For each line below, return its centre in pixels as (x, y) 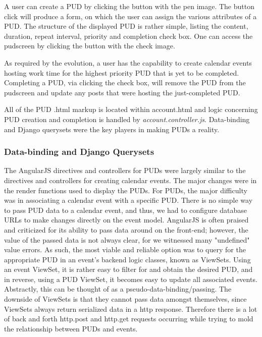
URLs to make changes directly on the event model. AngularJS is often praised (126, 220)
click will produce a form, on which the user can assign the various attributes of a (130, 16)
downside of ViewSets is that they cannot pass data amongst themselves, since (125, 299)
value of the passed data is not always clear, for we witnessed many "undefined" (127, 239)
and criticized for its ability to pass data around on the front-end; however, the (126, 229)
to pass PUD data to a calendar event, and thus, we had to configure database (126, 210)
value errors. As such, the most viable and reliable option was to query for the (125, 249)
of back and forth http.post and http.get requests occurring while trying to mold (129, 319)
